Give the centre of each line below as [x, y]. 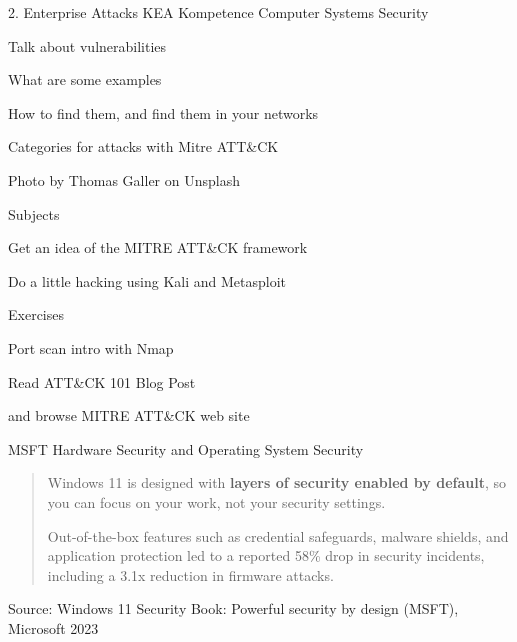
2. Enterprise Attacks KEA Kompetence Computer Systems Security [218, 12]
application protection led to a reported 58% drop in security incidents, [266, 555]
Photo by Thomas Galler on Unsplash [124, 179]
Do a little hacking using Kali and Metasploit [147, 280]
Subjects [34, 213]
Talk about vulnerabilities [87, 45]
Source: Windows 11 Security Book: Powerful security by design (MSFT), [233, 608]
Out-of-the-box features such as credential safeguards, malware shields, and [278, 535]
